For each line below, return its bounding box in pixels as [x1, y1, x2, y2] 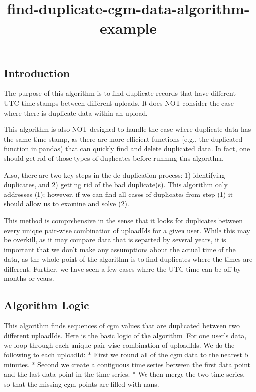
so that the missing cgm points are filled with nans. [4, 378, 159, 389]
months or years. [4, 273, 54, 283]
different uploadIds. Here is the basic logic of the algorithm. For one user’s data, [4, 330, 247, 340]
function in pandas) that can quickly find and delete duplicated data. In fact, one [4, 143, 250, 154]
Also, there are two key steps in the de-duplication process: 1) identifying [4, 169, 225, 180]
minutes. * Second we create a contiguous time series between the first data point [4, 359, 250, 369]
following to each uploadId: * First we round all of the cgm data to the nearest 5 [4, 350, 248, 360]
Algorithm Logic [4, 297, 89, 313]
